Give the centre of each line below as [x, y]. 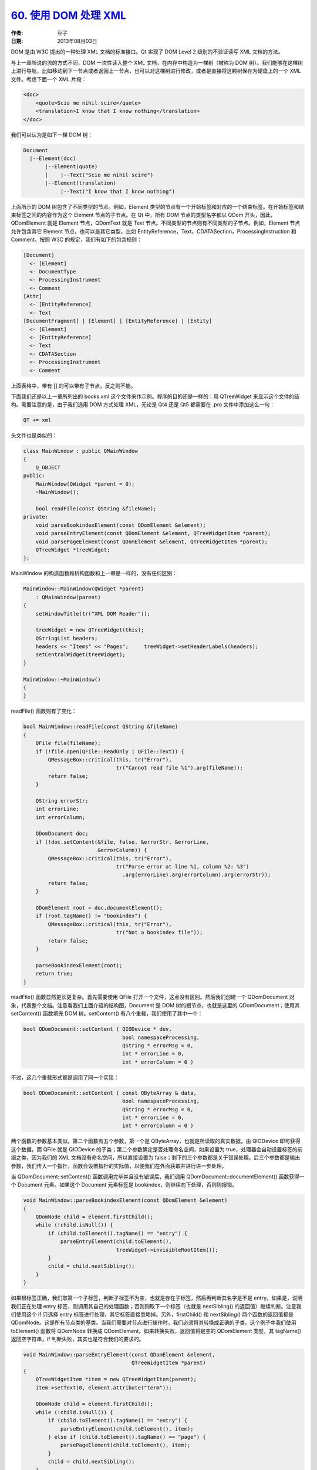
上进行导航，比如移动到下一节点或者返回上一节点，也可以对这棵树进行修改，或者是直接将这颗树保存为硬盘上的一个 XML [156, 71]
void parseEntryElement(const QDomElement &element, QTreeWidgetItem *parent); [153, 533]
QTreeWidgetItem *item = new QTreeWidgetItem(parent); [116, 1379]
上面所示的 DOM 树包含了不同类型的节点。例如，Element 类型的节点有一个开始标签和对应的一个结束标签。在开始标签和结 [158, 206]
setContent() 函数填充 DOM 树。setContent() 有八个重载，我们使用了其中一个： [107, 1014]
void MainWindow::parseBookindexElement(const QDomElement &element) [125, 1200]
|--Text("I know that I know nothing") [118, 191]
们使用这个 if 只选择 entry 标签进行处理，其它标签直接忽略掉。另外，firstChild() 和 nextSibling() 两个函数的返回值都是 [152, 1314]
